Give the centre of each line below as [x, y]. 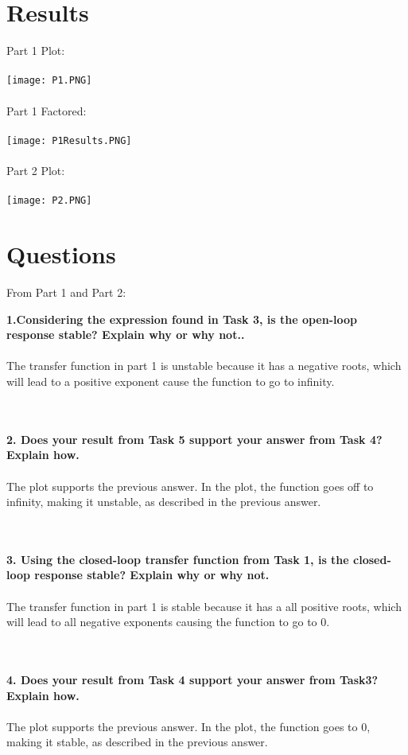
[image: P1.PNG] [49, 81]
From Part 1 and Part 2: [66, 292]
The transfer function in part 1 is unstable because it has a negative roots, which [204, 366]
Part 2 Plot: [36, 170]
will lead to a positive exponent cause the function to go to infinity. [171, 381]
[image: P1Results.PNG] [69, 140]
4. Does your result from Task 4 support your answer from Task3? [192, 680]
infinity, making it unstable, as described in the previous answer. [164, 502]
